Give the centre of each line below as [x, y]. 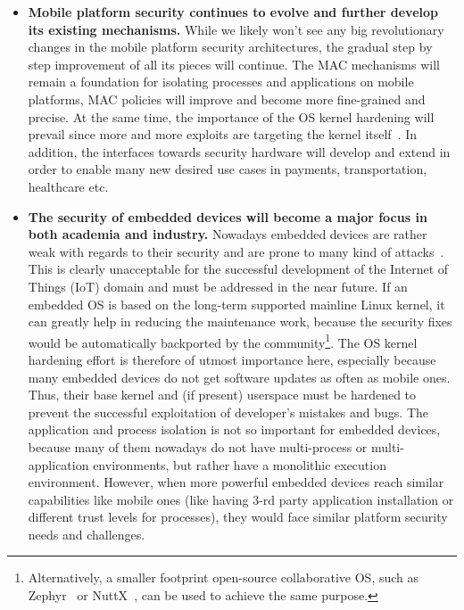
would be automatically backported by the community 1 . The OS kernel [223, 341]
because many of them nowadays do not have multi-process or [198, 446]
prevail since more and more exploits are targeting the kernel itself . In [223, 134]
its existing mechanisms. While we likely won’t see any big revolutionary [236, 29]
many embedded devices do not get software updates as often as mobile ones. [239, 377]
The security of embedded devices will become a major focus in [228, 216]
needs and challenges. [87, 534]
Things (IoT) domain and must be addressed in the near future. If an [218, 286]
